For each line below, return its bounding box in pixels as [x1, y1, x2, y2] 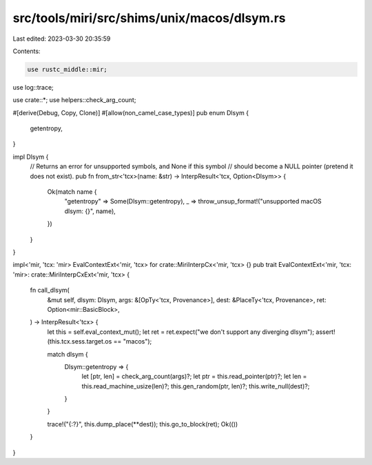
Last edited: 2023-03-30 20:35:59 [12, 34, 111, 43]
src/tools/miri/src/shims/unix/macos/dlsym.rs [12, 10, 286, 26]
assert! [316, 328, 335, 336]
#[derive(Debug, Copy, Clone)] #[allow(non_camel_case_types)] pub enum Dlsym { [12, 108, 249, 117]
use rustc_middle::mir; [27, 66, 108, 73]
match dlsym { [47, 350, 89, 358]
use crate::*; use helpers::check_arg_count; [12, 96, 136, 104]
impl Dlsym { [12, 152, 49, 161]
